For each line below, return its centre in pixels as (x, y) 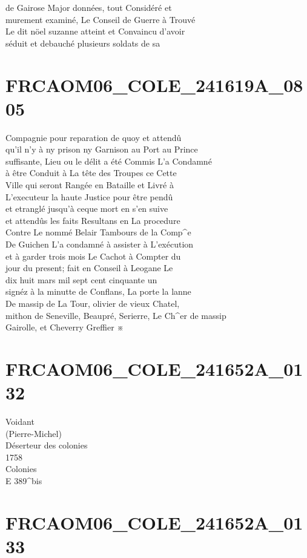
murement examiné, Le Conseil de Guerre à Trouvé (101, 19)
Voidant (20, 422)
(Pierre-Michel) (34, 433)
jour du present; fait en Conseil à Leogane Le (89, 268)
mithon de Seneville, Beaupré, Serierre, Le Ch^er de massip (116, 315)
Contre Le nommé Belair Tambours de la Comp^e (98, 232)
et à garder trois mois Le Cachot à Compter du (93, 256)
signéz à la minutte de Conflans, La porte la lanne (98, 291)
